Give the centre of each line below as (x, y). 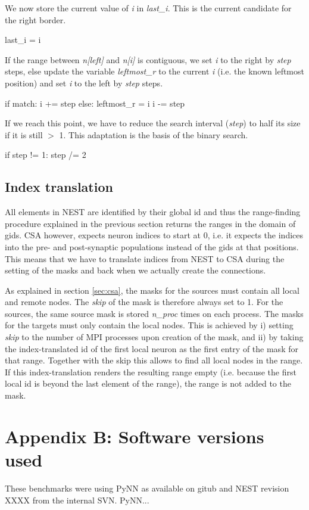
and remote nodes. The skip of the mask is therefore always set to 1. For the (144, 302)
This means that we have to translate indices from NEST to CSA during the (145, 258)
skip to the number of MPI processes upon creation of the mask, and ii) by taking (154, 337)
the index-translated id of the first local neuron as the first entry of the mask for (152, 348)
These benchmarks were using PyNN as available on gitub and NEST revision (147, 488)
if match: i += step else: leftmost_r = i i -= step (95, 103)
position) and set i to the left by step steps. (84, 83)
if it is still (24, 134)
